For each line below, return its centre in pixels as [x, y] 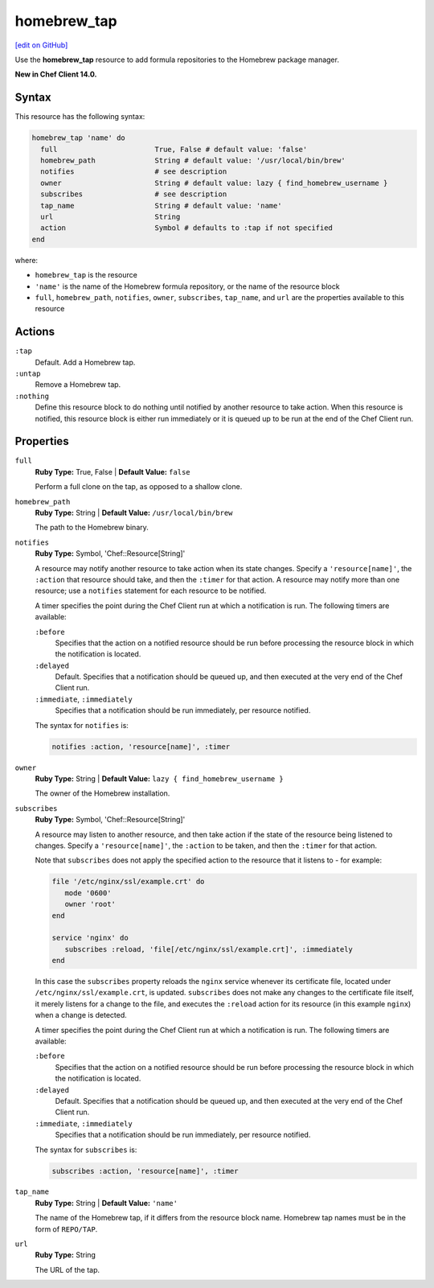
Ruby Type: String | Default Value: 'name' [106, 1203]
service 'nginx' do [90, 938]
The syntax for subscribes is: [86, 1150]
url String [111, 216]
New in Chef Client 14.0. [56, 74]
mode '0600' [88, 893]
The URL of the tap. [68, 1269]
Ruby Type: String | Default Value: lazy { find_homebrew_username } [160, 779]
